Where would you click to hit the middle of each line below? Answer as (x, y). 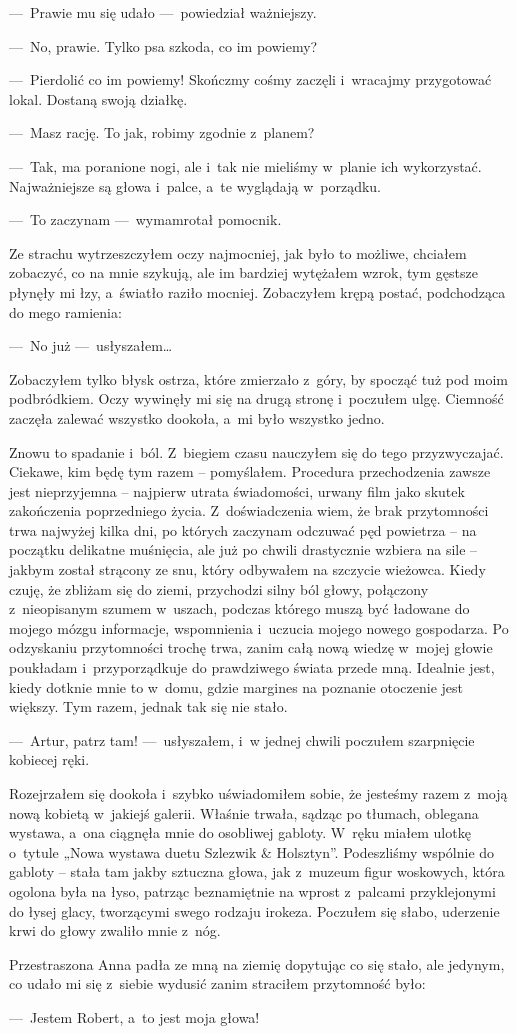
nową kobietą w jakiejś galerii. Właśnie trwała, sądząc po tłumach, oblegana (244, 812)
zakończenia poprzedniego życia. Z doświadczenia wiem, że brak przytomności (249, 510)
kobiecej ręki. (49, 759)
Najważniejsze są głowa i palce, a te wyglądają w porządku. (195, 185)
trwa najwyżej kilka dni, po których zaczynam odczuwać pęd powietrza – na (243, 529)
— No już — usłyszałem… (91, 345)
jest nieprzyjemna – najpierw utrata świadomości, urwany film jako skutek (237, 490)
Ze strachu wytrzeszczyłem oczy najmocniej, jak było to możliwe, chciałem (238, 252)
